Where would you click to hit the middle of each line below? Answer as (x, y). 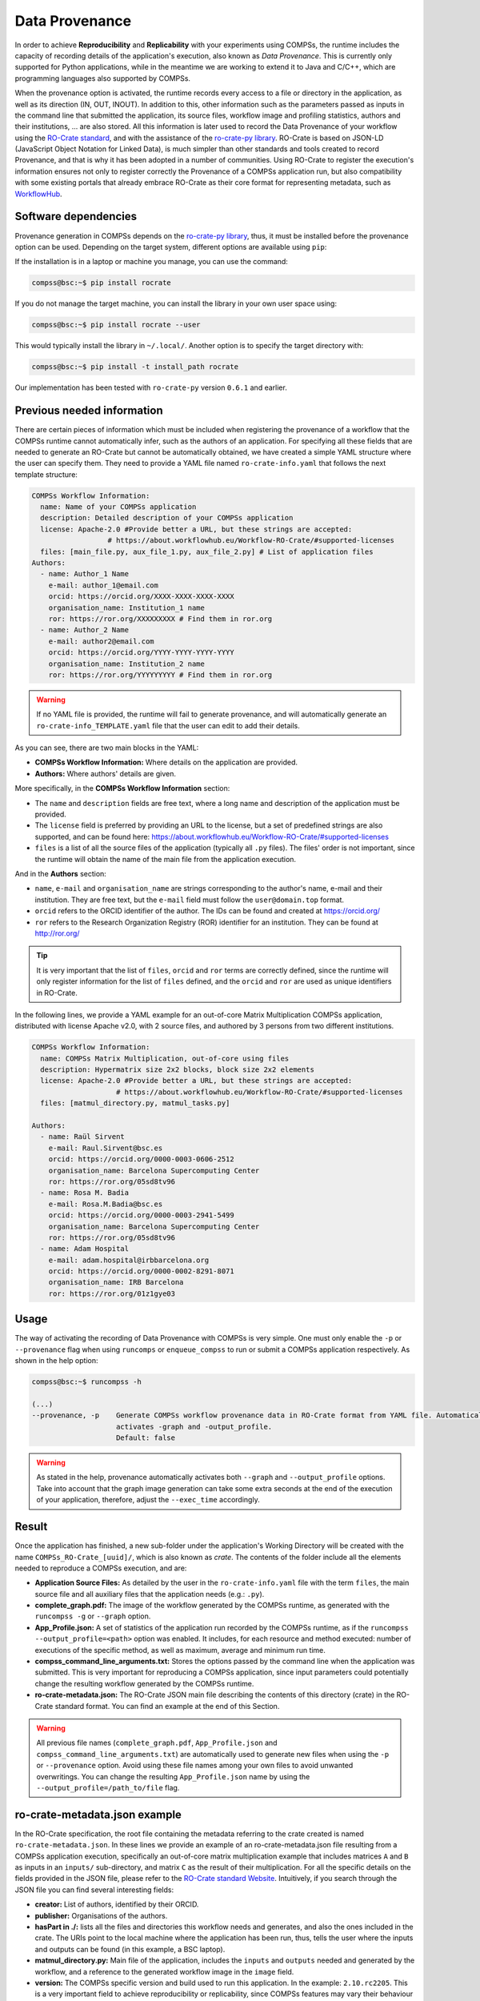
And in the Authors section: (61, 873)
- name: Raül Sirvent (83, 1137)
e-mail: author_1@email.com (104, 585)
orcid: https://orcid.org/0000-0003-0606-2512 (142, 1159)
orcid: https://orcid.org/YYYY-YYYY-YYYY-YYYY (142, 653)
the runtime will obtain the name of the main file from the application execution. (165, 859)
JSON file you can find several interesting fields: (94, 1890)
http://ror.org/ (57, 933)
